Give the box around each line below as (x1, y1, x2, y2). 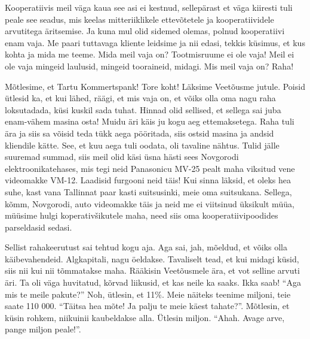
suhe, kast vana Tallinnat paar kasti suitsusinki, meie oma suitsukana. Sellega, (5, 185, 292, 198)
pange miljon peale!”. (5, 323, 81, 335)
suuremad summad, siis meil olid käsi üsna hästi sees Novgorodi (5, 150, 239, 163)
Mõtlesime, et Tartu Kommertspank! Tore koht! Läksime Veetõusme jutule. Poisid (5, 80, 305, 92)
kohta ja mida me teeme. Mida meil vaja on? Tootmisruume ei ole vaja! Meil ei (5, 48, 294, 60)
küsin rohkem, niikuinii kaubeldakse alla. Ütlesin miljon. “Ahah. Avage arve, (5, 311, 285, 323)
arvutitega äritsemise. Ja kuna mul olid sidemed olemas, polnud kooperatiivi (5, 25, 285, 37)
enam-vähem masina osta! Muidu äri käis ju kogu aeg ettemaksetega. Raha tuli (5, 115, 294, 128)
